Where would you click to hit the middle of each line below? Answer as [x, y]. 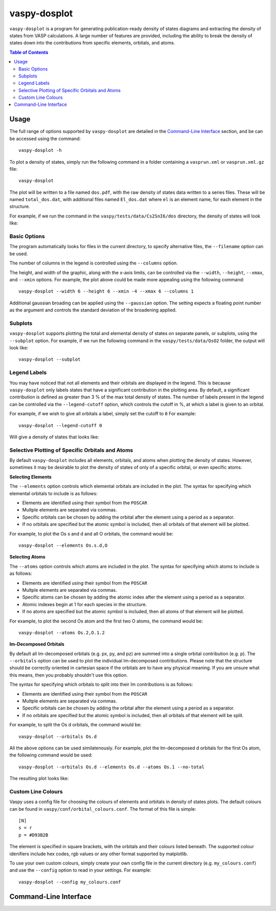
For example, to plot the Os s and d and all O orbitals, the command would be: [91, 534]
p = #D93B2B [33, 835]
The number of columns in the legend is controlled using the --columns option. [94, 263]
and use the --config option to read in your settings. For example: [80, 870]
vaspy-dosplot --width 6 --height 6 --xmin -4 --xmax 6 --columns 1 [106, 291]
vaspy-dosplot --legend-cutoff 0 [60, 425]
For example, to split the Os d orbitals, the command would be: [75, 725]
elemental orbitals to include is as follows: [53, 493]
